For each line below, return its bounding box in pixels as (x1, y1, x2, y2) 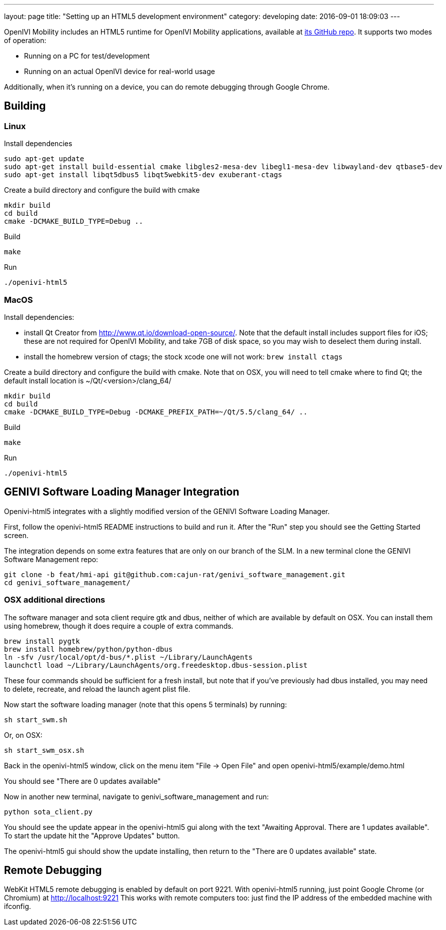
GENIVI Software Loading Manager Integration (4, 486, 239, 499)
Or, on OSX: (4, 730, 42, 739)
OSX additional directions (4, 595, 105, 605)
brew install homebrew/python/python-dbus (4, 645, 173, 653)
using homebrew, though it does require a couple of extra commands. (4, 621, 233, 630)
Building (4, 100, 46, 113)
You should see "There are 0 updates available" (4, 776, 161, 785)
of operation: (4, 36, 46, 45)
